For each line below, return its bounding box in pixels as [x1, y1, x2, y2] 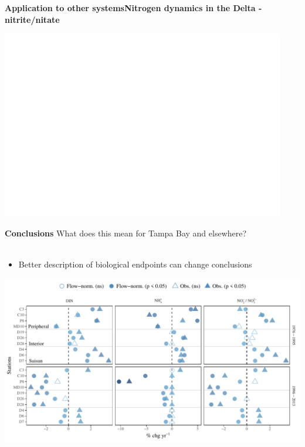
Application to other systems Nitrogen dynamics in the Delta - [5, 2, 262, 13]
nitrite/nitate [5, 13, 60, 25]
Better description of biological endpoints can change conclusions [18, 258, 252, 270]
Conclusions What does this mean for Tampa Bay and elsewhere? [5, 226, 247, 239]
